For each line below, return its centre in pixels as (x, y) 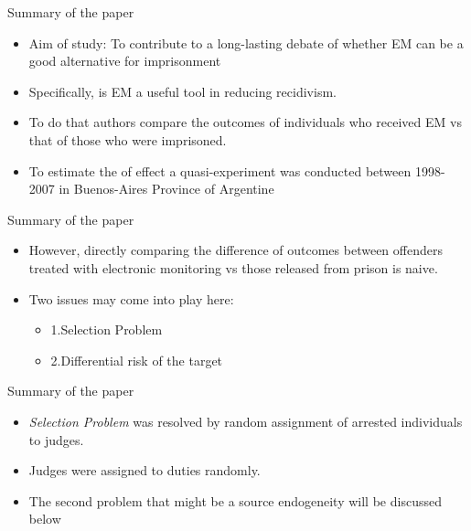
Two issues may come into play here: (131, 298)
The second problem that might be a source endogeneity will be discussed (235, 500)
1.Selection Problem (107, 329)
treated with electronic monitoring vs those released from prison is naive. (233, 267)
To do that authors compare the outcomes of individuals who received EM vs (245, 122)
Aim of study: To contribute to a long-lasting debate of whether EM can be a (246, 42)
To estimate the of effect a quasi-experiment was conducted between (220, 170)
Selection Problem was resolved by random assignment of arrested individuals (246, 421)
